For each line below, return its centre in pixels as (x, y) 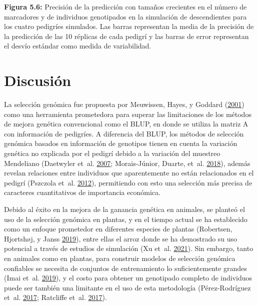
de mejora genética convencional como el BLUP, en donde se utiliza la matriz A (126, 124)
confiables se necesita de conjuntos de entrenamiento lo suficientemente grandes (125, 268)
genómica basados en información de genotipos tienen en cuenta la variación (121, 143)
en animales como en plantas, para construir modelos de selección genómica (120, 258)
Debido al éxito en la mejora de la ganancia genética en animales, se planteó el (124, 209)
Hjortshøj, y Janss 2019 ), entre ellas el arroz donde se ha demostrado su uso (121, 238)
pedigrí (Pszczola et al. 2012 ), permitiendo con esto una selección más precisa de (128, 182)
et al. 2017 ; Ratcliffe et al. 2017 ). (55, 297)
